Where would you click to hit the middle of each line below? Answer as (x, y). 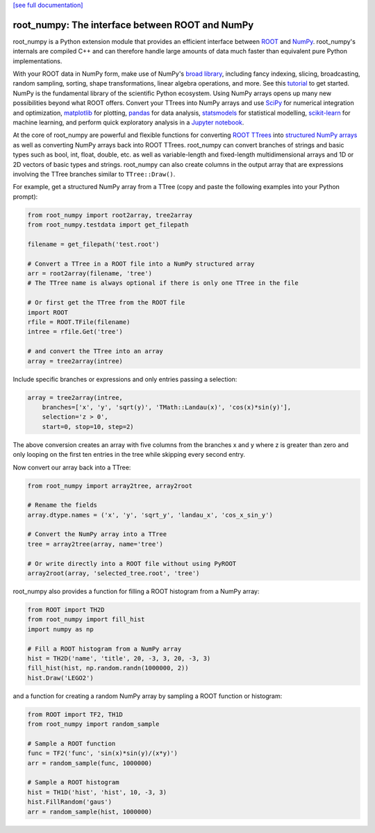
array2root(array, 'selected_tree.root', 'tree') (114, 573)
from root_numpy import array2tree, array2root (110, 486)
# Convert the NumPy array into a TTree (97, 534)
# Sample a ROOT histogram (73, 783)
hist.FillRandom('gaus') (70, 802)
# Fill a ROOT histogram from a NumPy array (105, 649)
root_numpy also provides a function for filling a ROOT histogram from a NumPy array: (136, 591)
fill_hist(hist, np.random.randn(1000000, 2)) (108, 668)
